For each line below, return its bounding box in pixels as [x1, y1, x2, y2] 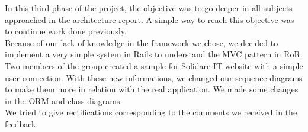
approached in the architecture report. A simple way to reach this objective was [5, 13, 294, 25]
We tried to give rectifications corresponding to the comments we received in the [5, 106, 297, 118]
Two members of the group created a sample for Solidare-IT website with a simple [5, 59, 303, 72]
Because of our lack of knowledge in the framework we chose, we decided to [5, 36, 278, 49]
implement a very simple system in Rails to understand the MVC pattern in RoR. [5, 48, 303, 60]
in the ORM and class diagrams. [5, 94, 123, 107]
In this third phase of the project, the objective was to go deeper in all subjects [5, 2, 293, 14]
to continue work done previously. [5, 25, 127, 37]
